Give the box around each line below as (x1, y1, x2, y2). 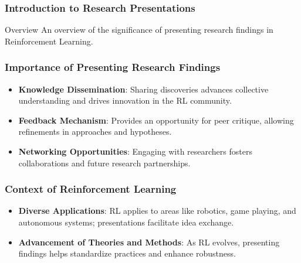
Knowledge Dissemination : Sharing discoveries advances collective (18, 83, 269, 95)
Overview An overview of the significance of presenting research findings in (5, 23, 273, 36)
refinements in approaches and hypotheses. (18, 125, 172, 138)
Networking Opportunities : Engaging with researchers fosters (18, 145, 252, 157)
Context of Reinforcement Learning (5, 182, 177, 196)
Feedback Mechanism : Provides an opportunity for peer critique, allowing (18, 114, 294, 126)
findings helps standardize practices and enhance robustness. (18, 247, 236, 259)
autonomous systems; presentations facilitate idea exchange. (18, 216, 234, 228)
